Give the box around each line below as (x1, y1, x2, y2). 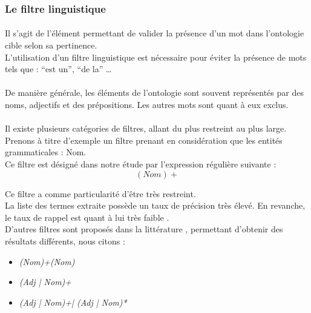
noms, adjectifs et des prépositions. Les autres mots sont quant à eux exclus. (5, 98, 289, 110)
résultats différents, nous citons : (5, 234, 125, 247)
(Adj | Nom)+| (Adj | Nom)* (19, 295, 127, 308)
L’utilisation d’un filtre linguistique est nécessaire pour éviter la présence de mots (5, 50, 307, 63)
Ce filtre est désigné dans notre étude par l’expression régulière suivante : (5, 157, 277, 170)
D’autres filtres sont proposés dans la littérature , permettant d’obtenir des (5, 223, 283, 235)
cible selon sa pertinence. (5, 39, 97, 52)
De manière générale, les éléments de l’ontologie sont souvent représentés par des (5, 86, 304, 99)
